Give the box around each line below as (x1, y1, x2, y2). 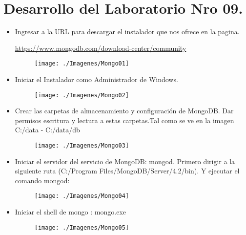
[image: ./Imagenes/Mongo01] (34, 60, 129, 67)
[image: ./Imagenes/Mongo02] (34, 91, 129, 99)
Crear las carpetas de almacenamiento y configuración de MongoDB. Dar (15, 106, 234, 116)
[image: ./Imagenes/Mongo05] (34, 224, 129, 231)
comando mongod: (15, 175, 70, 185)
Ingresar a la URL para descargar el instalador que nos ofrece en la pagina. (15, 26, 240, 37)
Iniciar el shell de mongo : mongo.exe (15, 207, 126, 217)
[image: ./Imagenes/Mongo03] (34, 142, 129, 149)
